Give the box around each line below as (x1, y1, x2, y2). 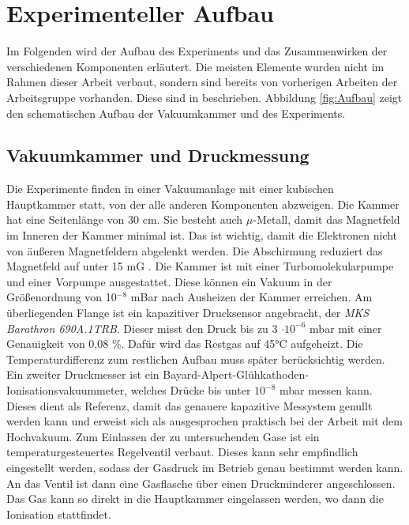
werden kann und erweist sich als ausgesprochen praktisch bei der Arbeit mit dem (6, 413, 403, 429)
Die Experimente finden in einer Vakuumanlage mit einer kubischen (6, 180, 334, 197)
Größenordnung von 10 (6, 289, 117, 305)
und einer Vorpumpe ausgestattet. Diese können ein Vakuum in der (6, 273, 332, 289)
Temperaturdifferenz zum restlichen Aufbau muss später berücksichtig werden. (6, 350, 385, 367)
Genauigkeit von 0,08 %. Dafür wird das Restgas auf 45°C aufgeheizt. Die (6, 335, 363, 352)
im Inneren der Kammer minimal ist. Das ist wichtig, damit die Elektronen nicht (6, 227, 398, 244)
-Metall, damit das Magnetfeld (253, 211, 400, 228)
